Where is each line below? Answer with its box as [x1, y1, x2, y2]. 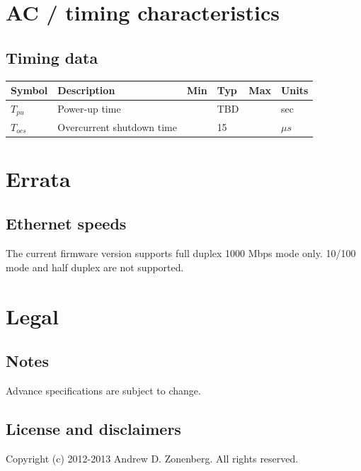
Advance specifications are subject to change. [6, 383, 201, 398]
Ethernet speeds [6, 212, 127, 234]
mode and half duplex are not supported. [6, 259, 184, 274]
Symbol [11, 83, 48, 98]
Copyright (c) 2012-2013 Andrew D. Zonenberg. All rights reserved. [6, 450, 299, 465]
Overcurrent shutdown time [57, 119, 177, 134]
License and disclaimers [6, 418, 181, 440]
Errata [6, 164, 71, 193]
